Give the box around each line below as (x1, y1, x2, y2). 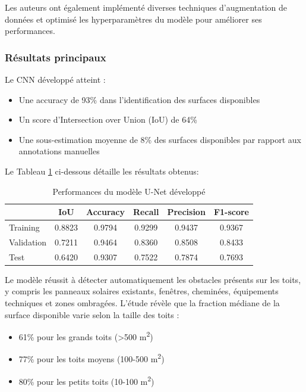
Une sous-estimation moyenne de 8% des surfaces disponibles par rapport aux (18, 133, 301, 145)
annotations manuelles (18, 145, 100, 157)
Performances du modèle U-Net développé (52, 185, 206, 197)
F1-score (213, 206, 249, 218)
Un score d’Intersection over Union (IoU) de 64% (18, 113, 197, 126)
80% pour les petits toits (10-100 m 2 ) (18, 373, 154, 387)
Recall (133, 206, 159, 218)
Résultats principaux (5, 49, 106, 64)
